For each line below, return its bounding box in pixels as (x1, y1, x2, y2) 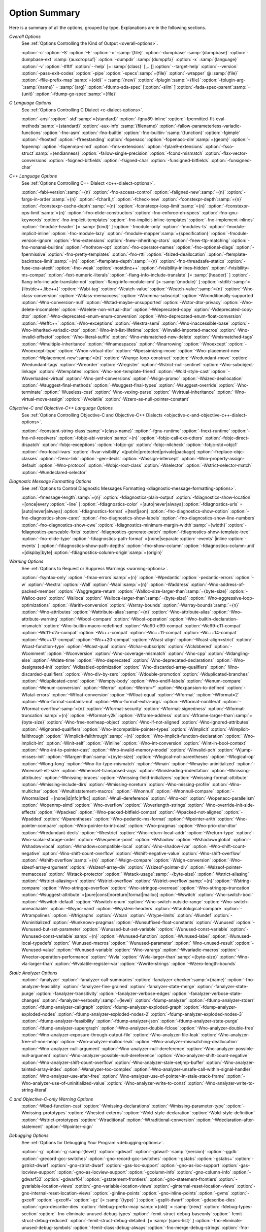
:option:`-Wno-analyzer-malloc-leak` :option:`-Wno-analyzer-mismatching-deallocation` (60, 1039, 238, 1045)
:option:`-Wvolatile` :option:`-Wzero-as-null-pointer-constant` (65, 396, 190, 402)
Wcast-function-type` (21, 644, 66, 650)
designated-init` (21, 664, 54, 670)
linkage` (21, 369, 38, 375)
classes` (21, 455, 39, 461)
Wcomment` (21, 650, 46, 656)
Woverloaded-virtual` (21, 375, 65, 381)
